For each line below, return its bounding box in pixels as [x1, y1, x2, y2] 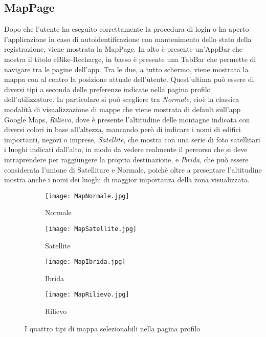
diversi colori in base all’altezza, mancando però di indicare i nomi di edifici [4, 124, 241, 135]
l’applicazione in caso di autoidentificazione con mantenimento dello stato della [4, 33, 252, 44]
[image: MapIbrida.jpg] [45, 258, 126, 266]
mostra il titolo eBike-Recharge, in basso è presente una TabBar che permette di [4, 53, 256, 64]
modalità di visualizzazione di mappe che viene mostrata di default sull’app [4, 103, 241, 114]
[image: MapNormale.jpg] [45, 192, 129, 200]
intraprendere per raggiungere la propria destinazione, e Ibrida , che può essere [4, 154, 249, 164]
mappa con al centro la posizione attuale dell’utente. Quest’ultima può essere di [4, 74, 254, 85]
